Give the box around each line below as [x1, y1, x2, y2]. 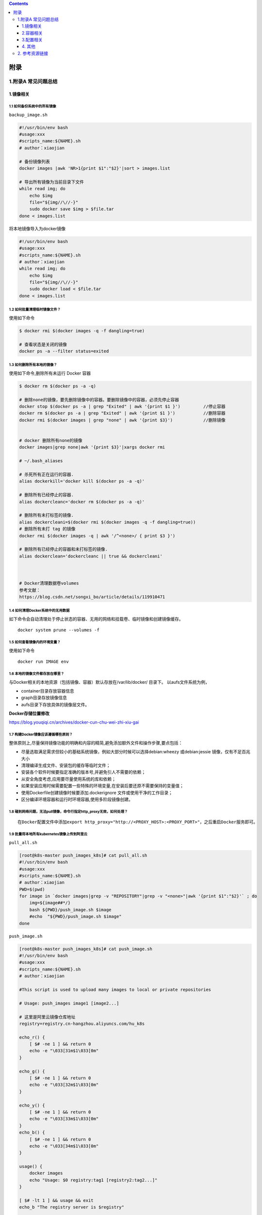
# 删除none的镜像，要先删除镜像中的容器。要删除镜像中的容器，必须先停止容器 [19, 397, 180, 402]
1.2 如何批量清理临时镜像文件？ [9, 307, 61, 312]
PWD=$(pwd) [19, 886, 45, 892]
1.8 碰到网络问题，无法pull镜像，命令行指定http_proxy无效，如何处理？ [9, 809, 128, 814]
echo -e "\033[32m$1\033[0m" [29, 1082, 99, 1088]
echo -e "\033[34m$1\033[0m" [29, 1143, 99, 1149]
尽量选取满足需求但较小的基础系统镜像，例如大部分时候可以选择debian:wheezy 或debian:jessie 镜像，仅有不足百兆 [21, 749, 250, 755]
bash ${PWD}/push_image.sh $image [29, 907, 112, 912]
